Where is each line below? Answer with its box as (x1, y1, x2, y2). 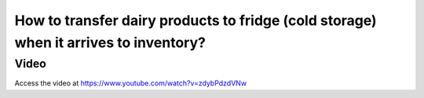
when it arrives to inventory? (14, 34, 206, 51)
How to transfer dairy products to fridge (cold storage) (14, 12, 377, 29)
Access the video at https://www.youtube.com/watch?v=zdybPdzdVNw (14, 78, 247, 88)
